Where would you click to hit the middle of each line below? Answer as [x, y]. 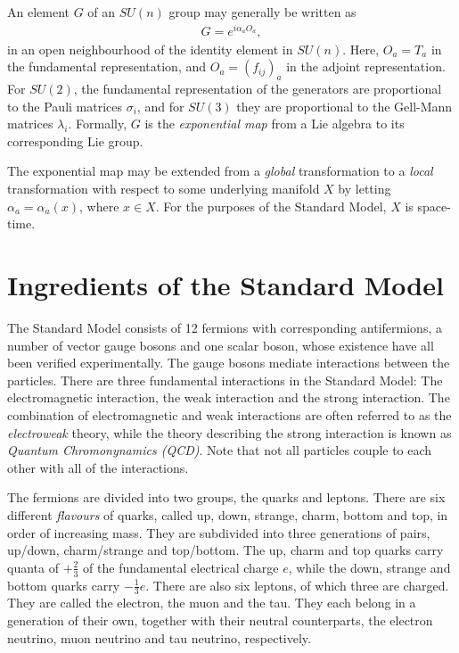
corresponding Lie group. [75, 141]
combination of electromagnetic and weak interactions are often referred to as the [229, 414]
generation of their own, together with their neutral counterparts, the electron [220, 620]
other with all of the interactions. [98, 467]
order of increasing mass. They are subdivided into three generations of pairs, [219, 532]
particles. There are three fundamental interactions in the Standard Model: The [225, 380]
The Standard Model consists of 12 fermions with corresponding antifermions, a [225, 327]
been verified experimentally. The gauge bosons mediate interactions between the [229, 363]
